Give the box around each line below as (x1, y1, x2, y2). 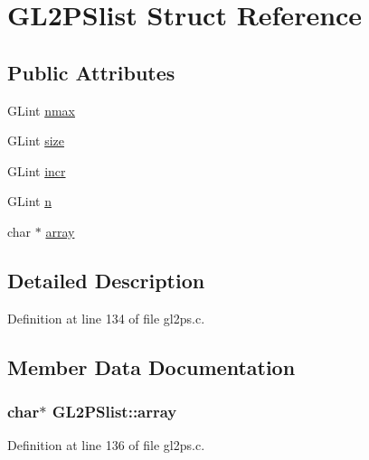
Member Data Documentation (7, 352, 296, 380)
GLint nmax (7, 100, 75, 119)
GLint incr (7, 161, 66, 180)
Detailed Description (7, 266, 205, 294)
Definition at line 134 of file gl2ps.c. (7, 308, 205, 327)
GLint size (7, 131, 64, 150)
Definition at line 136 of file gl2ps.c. (7, 436, 205, 455)
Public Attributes (7, 58, 175, 86)
